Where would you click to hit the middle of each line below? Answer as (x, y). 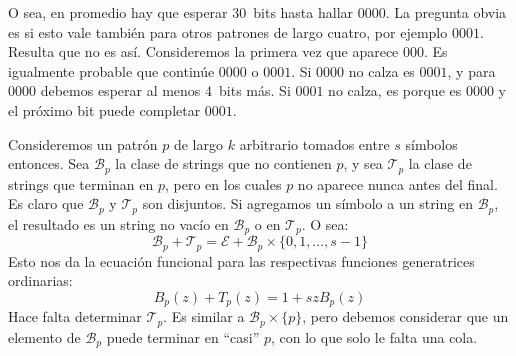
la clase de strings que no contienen (223, 163)
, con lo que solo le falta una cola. (374, 336)
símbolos (431, 143)
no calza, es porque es (395, 90)
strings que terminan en (81, 183)
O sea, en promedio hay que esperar (118, 12)
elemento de (44, 336)
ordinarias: (40, 280)
